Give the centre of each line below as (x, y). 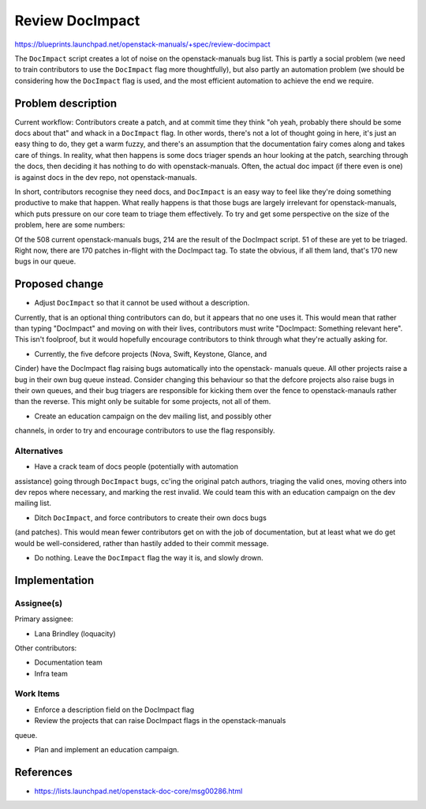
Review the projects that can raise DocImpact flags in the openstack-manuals (160, 721)
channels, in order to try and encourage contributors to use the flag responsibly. (145, 431)
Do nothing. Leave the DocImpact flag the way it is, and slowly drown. (149, 558)
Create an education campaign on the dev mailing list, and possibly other (153, 416)
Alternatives (39, 451)
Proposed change (59, 284)
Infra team (51, 673)
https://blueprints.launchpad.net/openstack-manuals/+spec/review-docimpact (143, 44)
